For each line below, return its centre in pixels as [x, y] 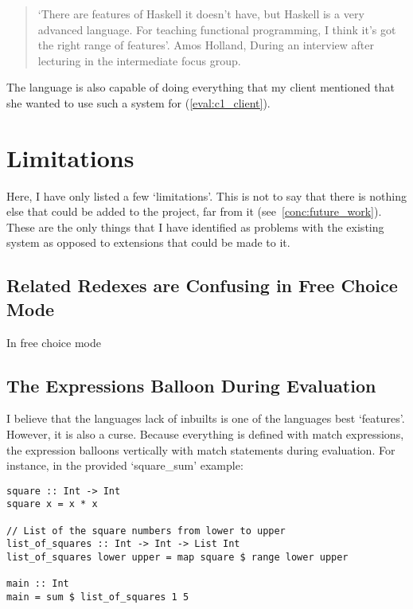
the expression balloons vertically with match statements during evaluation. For [201, 449]
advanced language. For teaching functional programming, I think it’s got [217, 29]
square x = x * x [52, 504]
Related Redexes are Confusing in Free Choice [202, 285]
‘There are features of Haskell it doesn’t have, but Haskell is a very [201, 14]
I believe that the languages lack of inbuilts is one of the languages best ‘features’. [206, 418]
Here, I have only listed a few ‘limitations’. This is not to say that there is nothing [206, 195]
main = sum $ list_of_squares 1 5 [98, 597]
